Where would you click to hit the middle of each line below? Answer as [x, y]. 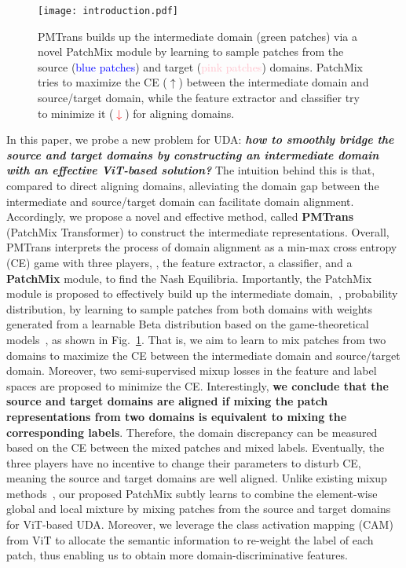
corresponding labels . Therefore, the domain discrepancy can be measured [192, 432]
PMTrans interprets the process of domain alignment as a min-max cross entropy [202, 247]
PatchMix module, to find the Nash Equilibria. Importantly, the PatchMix [189, 278]
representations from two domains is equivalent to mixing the [177, 416]
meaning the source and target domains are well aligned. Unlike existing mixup [197, 478]
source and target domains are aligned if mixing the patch [167, 401]
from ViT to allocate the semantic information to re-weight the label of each [190, 539]
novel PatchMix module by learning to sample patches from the [191, 51]
